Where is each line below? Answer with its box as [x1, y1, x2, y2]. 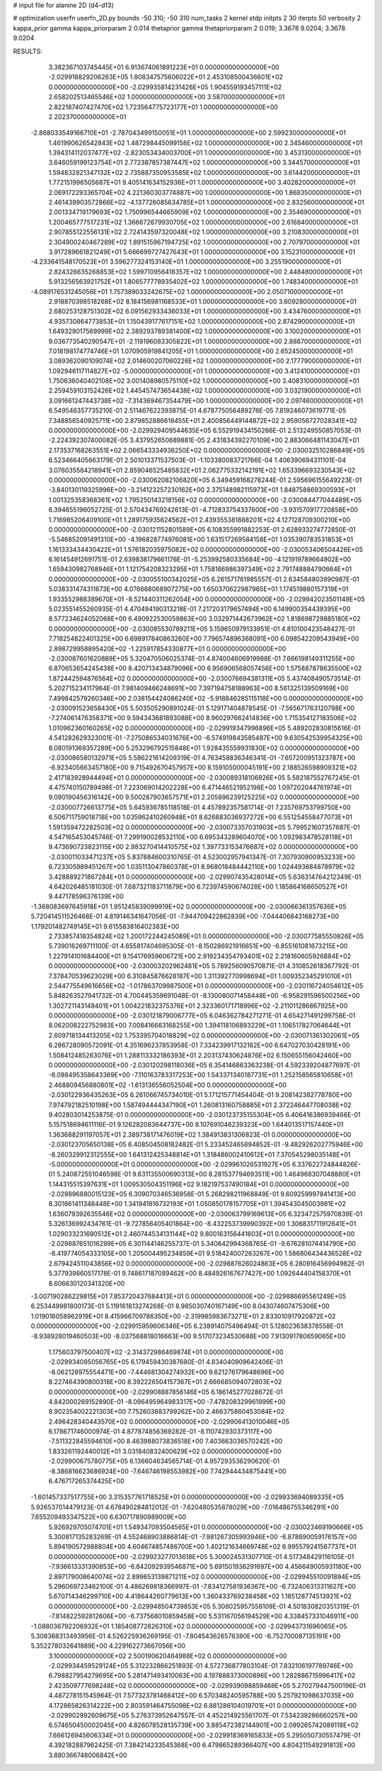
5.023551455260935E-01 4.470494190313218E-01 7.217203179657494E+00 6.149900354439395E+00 [48, 605, 351, 613]
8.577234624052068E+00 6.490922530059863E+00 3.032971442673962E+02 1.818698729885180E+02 [48, 614, 361, 623]
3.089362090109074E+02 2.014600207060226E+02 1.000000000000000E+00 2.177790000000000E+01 [48, 356, 361, 365]
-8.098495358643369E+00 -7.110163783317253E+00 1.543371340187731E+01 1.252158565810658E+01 [48, 1071, 353, 1079]
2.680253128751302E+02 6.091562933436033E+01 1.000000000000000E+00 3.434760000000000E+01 [48, 307, 361, 315]
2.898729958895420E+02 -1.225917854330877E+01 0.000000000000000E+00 [48, 644, 286, 653]
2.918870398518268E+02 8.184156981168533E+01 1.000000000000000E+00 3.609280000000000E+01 [48, 297, 357, 305]
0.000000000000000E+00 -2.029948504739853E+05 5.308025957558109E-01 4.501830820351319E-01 [48, 1602, 360, 1610]
